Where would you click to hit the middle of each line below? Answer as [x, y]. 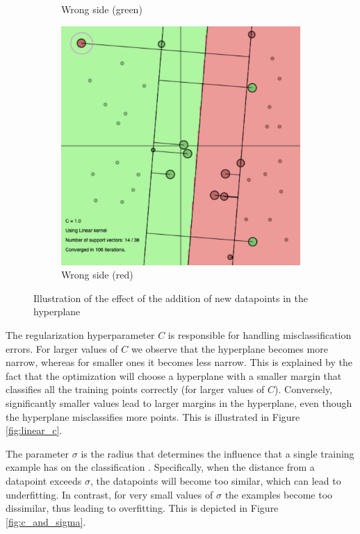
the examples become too [279, 494]
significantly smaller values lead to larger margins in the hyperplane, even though [179, 402]
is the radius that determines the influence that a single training [218, 453]
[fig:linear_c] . [34, 430]
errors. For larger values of [62, 348]
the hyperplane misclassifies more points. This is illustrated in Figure [153, 416]
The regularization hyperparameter [80, 334]
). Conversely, [304, 389]
